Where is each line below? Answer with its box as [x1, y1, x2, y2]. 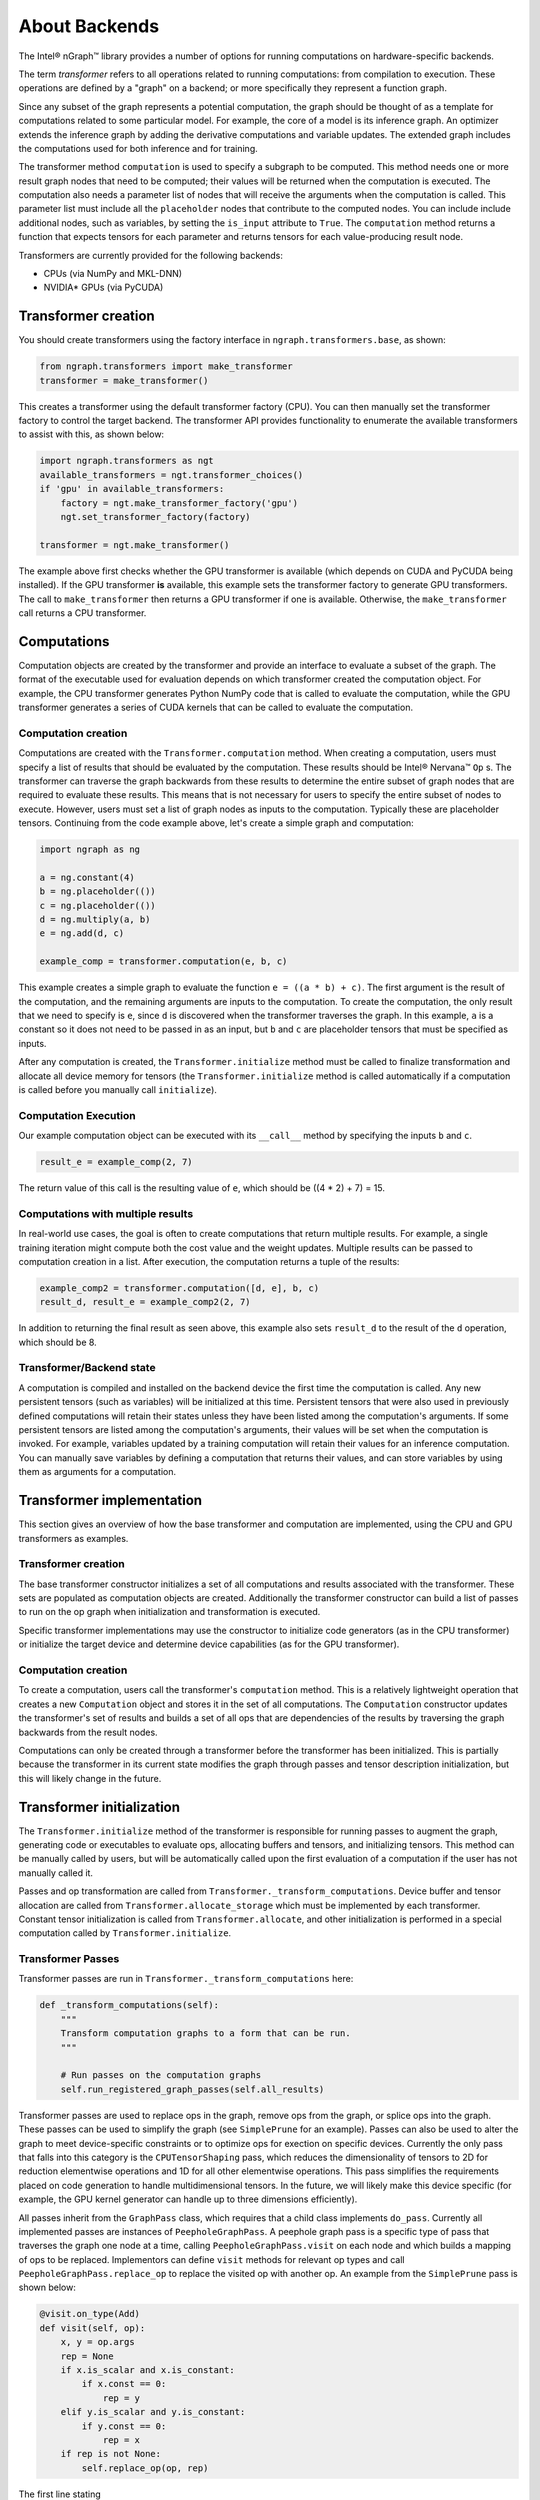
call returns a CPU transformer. [18, 606, 147, 619]
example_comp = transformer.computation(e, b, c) [39, 956, 288, 967]
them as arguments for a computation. [18, 1466, 177, 1478]
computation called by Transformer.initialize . [18, 1927, 232, 1939]
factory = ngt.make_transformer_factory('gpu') [60, 497, 299, 509]
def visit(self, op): [39, 2322, 146, 2334]
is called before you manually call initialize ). [18, 1083, 217, 1095]
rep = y [102, 2392, 140, 2404]
